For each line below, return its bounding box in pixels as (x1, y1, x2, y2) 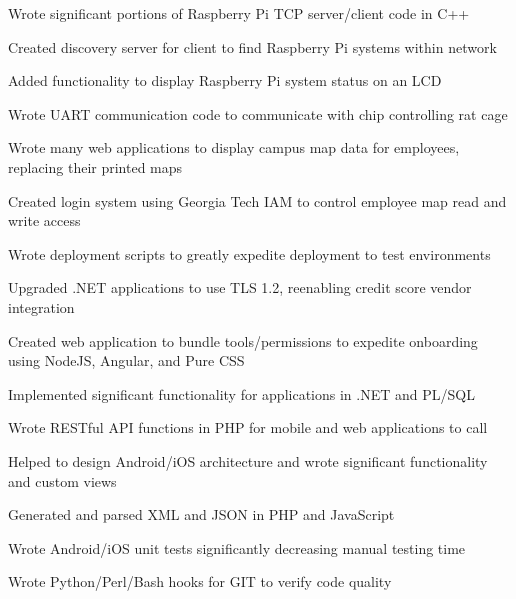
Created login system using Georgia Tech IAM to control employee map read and (8, 190, 507, 211)
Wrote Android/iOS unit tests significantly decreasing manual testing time (8, 537, 466, 558)
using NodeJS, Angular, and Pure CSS (8, 350, 245, 371)
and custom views (8, 470, 117, 491)
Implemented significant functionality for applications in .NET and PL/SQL (8, 383, 475, 404)
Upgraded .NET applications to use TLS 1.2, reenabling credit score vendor (8, 277, 472, 298)
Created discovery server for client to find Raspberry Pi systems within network (8, 36, 497, 57)
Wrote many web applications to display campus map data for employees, (8, 137, 460, 158)
